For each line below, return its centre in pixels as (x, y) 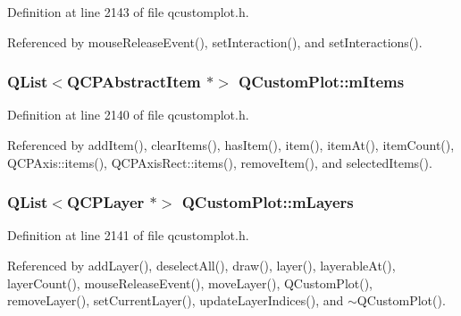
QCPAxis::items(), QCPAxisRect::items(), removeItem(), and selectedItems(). (220, 162)
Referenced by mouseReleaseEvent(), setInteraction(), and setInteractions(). (215, 42)
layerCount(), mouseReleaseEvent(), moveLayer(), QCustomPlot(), (190, 283)
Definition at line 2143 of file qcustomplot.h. (128, 12)
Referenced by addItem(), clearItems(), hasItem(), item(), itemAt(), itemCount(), (231, 145)
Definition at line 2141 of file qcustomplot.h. (128, 235)
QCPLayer (106, 202)
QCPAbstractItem (134, 82)
